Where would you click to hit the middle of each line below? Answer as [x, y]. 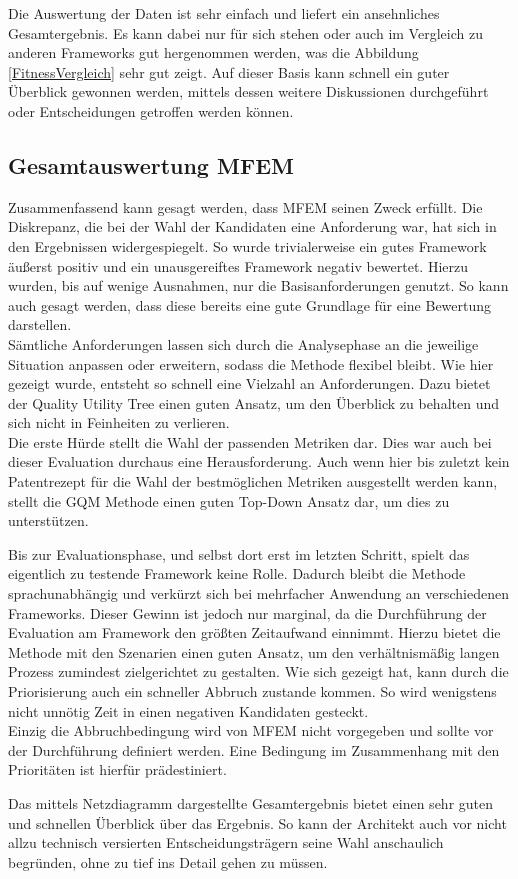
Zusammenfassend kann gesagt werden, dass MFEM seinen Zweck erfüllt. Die [245, 206]
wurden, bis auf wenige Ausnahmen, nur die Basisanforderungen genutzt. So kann [258, 285]
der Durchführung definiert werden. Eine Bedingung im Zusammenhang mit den [254, 749]
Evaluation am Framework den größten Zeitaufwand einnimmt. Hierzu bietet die [254, 632]
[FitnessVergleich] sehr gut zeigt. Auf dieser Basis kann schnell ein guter [229, 71]
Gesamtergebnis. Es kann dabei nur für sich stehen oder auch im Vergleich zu [245, 32]
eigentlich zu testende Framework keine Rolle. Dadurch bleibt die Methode [237, 573]
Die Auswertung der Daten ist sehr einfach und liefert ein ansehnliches [224, 13]
